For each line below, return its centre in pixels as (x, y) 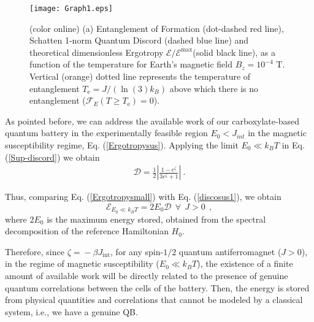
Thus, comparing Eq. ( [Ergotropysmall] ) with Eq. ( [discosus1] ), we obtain (143, 197)
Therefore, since (35, 251)
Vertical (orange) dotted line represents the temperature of (140, 76)
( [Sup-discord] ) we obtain (52, 157)
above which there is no (214, 88)
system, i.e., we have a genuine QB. (71, 311)
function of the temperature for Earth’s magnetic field (131, 64)
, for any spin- (137, 251)
